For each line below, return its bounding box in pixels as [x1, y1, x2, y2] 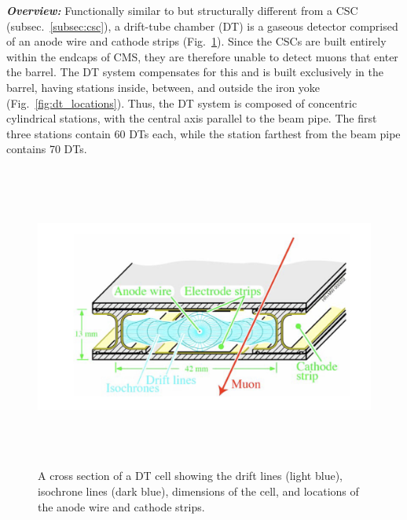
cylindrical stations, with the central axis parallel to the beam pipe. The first [6, 110, 377, 126]
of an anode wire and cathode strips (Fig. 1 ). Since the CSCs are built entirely [6, 33, 387, 49]
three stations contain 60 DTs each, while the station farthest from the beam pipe [6, 125, 401, 141]
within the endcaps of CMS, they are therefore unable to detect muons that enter [6, 48, 398, 64]
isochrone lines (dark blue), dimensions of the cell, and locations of [38, 483, 359, 500]
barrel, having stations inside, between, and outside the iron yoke [6, 79, 321, 95]
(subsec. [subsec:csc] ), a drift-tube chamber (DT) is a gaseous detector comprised [6, 17, 398, 34]
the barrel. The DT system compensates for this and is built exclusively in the [6, 64, 383, 80]
